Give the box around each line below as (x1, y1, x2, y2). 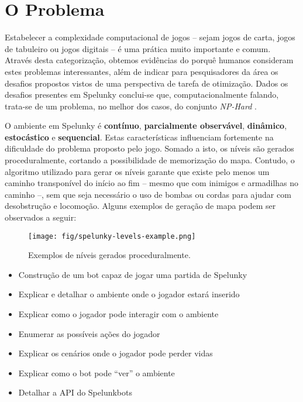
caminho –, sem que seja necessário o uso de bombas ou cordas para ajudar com (5, 188, 291, 200)
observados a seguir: (5, 211, 77, 224)
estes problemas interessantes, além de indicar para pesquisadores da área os (5, 65, 278, 77)
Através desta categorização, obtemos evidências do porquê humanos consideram (5, 54, 294, 66)
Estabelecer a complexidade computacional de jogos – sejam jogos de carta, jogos (5, 31, 295, 43)
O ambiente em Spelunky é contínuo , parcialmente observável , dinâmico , (5, 119, 287, 132)
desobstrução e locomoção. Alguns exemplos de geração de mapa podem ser (5, 200, 276, 212)
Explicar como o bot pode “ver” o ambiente (18, 366, 175, 379)
